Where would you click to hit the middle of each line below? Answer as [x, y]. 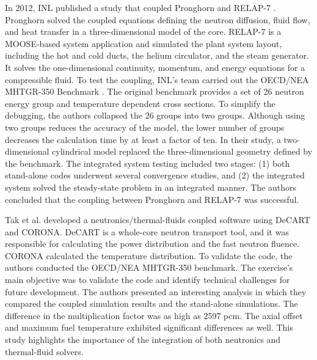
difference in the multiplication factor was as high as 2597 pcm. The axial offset [154, 315]
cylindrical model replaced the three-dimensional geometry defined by [182, 151]
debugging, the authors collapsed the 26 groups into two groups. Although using [155, 115]
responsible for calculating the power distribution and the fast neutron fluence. [152, 244]
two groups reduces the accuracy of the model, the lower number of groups [145, 127]
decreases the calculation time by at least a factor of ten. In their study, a [143, 139]
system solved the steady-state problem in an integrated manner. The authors [151, 187]
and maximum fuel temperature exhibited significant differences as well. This [149, 327]
